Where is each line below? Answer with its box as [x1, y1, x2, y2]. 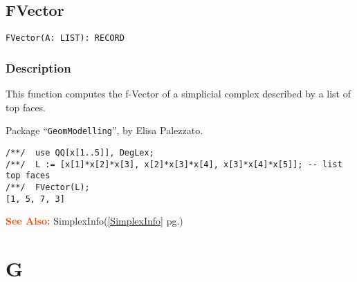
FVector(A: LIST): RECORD [6, 33, 125, 44]
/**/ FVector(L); [6, 182, 90, 192]
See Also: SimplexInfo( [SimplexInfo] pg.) [6, 214, 183, 228]
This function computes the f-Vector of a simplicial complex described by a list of [6, 86, 351, 101]
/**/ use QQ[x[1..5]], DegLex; [6, 147, 154, 158]
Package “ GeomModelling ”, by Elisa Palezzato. [6, 123, 203, 138]
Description [6, 59, 71, 76]
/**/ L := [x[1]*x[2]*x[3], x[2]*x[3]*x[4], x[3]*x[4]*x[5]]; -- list [6, 159, 342, 169]
